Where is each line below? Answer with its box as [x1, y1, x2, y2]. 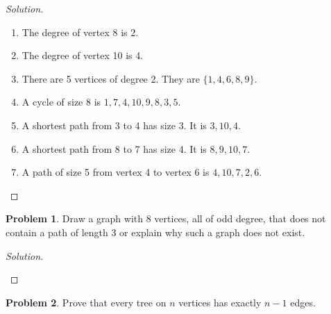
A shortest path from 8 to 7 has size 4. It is [22, 141, 207, 156]
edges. [290, 295, 316, 309]
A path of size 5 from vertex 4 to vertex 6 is [22, 165, 210, 179]
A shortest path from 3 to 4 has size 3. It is [22, 117, 207, 132]
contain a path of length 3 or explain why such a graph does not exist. [6, 224, 305, 239]
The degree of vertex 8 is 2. [22, 24, 139, 39]
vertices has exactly [178, 295, 262, 309]
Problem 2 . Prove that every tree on [6, 295, 167, 309]
